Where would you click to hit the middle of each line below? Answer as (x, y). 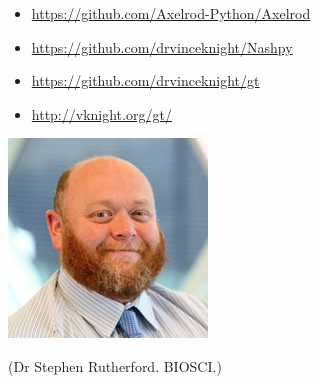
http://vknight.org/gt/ (101, 113)
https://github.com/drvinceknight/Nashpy (162, 46)
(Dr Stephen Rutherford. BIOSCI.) (115, 365)
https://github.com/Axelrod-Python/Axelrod (171, 13)
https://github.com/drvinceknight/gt (145, 80)
